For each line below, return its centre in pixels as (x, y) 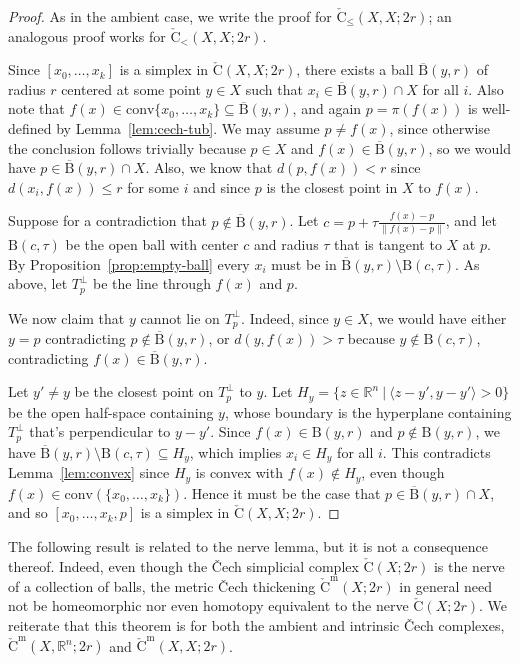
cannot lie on (180, 317)
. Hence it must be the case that (282, 492)
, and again (327, 108)
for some (153, 186)
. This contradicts (436, 451)
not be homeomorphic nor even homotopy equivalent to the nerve (208, 605)
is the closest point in (332, 186)
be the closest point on (144, 391)
